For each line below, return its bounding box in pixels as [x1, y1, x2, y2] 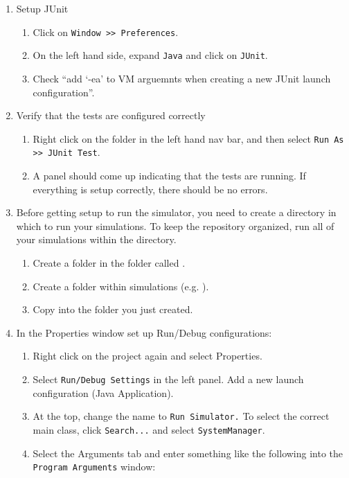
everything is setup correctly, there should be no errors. [33, 182, 268, 196]
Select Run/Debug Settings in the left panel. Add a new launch [33, 371, 304, 386]
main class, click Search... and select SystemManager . [33, 422, 265, 436]
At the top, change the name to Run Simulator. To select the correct [33, 409, 330, 423]
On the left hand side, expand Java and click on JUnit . [33, 48, 268, 62]
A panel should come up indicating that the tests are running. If [33, 168, 306, 182]
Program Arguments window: [33, 459, 156, 474]
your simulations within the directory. [16, 232, 177, 247]
